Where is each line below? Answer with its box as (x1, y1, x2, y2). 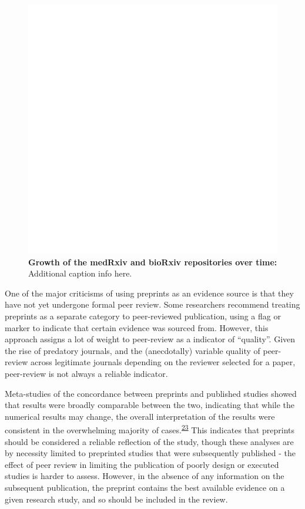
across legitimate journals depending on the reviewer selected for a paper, (30, 356, 296, 368)
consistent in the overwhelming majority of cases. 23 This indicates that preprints (5, 422, 295, 436)
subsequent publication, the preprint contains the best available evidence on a (5, 481, 285, 493)
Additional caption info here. (28, 267, 132, 279)
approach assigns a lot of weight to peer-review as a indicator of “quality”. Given (5, 333, 296, 345)
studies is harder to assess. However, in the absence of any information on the (5, 470, 284, 482)
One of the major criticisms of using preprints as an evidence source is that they (5, 286, 294, 299)
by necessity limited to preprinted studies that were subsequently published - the (5, 447, 296, 459)
